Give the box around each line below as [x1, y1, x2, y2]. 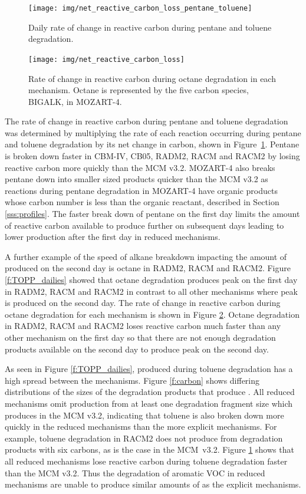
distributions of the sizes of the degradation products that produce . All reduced [5, 386, 295, 398]
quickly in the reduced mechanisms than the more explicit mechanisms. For [5, 420, 277, 433]
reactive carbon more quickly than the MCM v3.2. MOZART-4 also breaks [5, 161, 275, 173]
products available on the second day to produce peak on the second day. [5, 342, 269, 355]
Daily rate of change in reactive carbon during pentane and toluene [28, 21, 272, 33]
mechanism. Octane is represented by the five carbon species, [28, 84, 249, 96]
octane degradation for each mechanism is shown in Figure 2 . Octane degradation [5, 308, 300, 320]
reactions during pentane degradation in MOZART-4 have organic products [5, 184, 278, 196]
